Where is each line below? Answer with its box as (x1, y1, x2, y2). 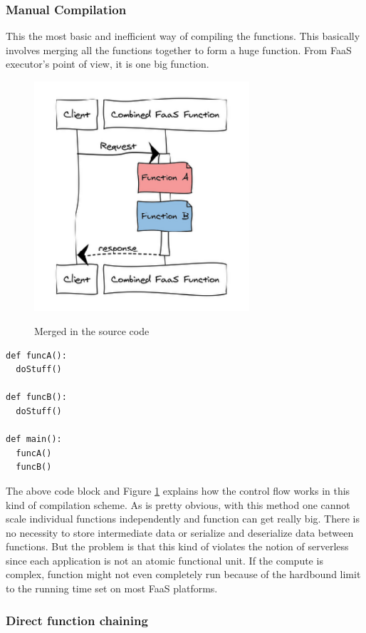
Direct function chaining (6, 611, 148, 629)
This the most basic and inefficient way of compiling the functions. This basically (6, 29, 360, 43)
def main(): (6, 434, 62, 445)
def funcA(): (6, 350, 67, 361)
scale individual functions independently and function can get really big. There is (6, 511, 360, 526)
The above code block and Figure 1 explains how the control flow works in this (6, 483, 350, 498)
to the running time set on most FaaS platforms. (6, 581, 218, 596)
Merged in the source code (34, 323, 150, 338)
